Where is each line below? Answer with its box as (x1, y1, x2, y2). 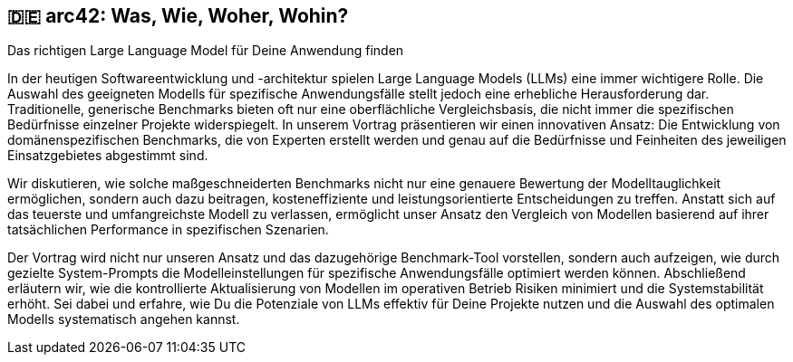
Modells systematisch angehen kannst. (7, 311, 240, 328)
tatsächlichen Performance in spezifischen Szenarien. (7, 222, 329, 238)
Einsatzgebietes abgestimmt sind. (7, 148, 208, 164)
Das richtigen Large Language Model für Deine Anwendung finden (7, 43, 404, 59)
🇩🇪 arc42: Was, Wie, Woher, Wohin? (7, 5, 349, 27)
